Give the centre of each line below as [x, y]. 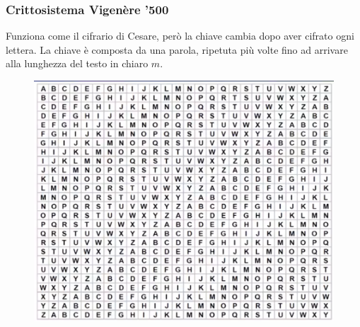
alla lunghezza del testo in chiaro [77, 63]
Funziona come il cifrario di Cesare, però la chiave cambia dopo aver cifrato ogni [180, 36]
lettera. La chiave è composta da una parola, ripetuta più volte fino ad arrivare [177, 49]
